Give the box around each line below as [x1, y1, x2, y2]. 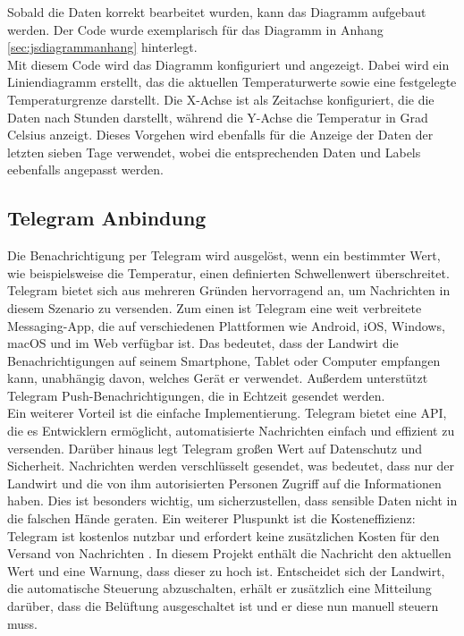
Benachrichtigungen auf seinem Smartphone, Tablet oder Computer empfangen [7, 351, 441, 369]
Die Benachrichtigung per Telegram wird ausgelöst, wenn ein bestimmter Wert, [7, 246, 441, 265]
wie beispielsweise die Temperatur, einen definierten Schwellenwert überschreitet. [7, 263, 450, 282]
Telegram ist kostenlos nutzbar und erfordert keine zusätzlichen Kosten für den [7, 526, 440, 545]
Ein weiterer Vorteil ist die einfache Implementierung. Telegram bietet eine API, [7, 403, 447, 422]
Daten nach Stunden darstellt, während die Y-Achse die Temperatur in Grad [7, 107, 428, 126]
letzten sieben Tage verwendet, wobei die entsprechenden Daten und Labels [7, 142, 421, 161]
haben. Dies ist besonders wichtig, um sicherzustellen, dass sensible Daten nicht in [7, 491, 458, 510]
